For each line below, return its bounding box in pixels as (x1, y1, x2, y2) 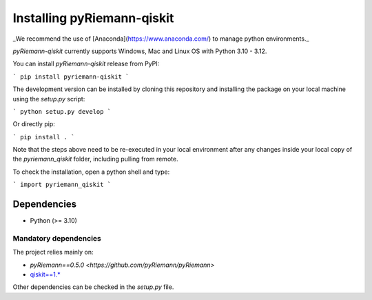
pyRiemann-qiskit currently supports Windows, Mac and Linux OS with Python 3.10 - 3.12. (12, 47, 267, 55)
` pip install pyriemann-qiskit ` (12, 72, 130, 81)
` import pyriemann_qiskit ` (12, 181, 112, 189)
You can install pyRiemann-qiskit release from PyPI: (12, 59, 160, 68)
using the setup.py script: (12, 94, 85, 103)
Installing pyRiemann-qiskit (12, 10, 174, 26)
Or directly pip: (12, 120, 55, 128)
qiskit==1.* (30, 270, 61, 279)
